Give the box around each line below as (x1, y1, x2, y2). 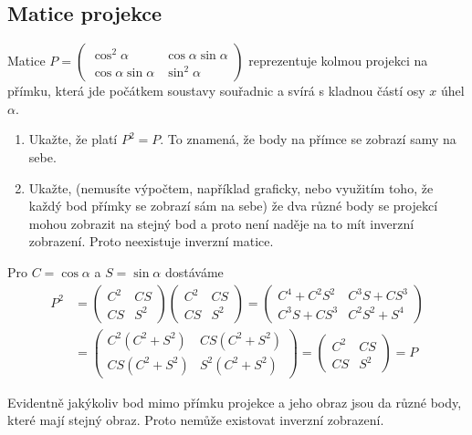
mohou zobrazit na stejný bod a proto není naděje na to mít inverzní (28, 213, 414, 233)
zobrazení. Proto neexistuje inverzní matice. (28, 232, 274, 251)
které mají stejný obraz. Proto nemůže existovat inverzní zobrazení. (7, 410, 384, 430)
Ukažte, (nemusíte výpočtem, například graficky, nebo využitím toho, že (28, 178, 434, 197)
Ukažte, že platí (28, 129, 118, 149)
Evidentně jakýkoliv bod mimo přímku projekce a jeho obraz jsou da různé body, (7, 392, 462, 411)
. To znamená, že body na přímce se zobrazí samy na (160, 129, 456, 149)
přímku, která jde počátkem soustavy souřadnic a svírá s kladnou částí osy (7, 81, 425, 100)
